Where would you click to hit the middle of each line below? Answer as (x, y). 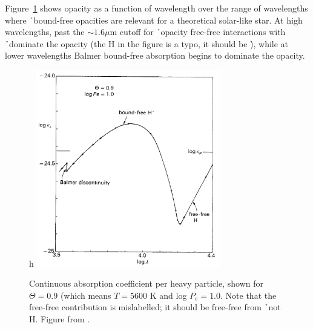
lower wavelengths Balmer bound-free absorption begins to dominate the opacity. (155, 55)
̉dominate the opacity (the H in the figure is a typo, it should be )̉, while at (147, 43)
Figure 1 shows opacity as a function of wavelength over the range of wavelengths (156, 8)
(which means (86, 295)
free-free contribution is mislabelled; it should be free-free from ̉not (155, 307)
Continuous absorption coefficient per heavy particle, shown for (146, 283)
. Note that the (249, 295)
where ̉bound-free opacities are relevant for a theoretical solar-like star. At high (154, 20)
